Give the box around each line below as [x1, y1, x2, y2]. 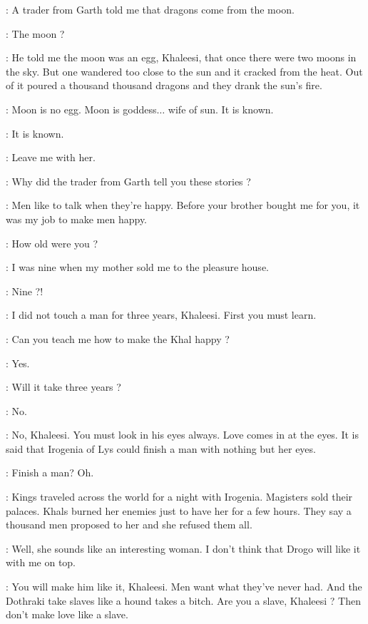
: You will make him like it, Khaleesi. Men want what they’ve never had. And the [6, 579, 362, 594]
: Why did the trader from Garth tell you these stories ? [6, 173, 251, 188]
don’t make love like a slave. [6, 607, 128, 622]
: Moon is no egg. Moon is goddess [6, 101, 157, 116]
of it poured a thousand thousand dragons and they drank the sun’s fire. [6, 78, 322, 93]
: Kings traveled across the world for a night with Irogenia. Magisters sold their [6, 489, 353, 504]
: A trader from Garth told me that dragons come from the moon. [6, 2, 295, 16]
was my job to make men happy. [6, 211, 148, 226]
